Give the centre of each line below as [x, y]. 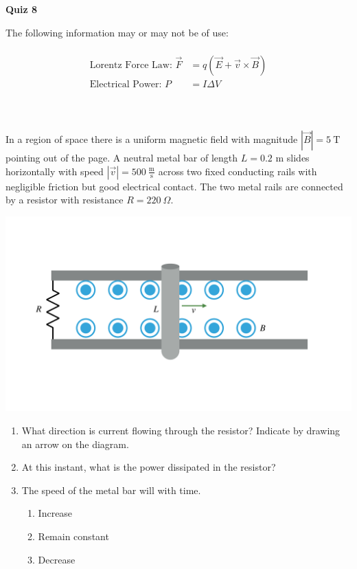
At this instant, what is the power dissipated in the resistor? [149, 467]
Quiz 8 [22, 9]
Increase [55, 513]
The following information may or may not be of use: [117, 32]
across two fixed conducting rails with [238, 171]
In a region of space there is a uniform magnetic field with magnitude [152, 139]
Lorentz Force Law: [131, 65]
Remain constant [73, 536]
